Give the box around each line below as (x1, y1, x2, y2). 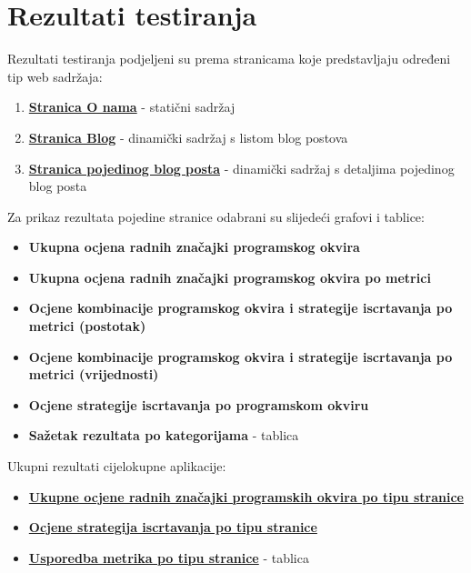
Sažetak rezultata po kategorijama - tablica (28, 426, 299, 445)
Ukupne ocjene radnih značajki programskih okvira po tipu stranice (28, 487, 464, 506)
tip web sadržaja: (7, 66, 103, 85)
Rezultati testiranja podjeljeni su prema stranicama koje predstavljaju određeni (7, 49, 451, 68)
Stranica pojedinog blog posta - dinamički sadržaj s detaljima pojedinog (28, 158, 455, 177)
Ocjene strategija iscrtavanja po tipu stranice (28, 518, 317, 537)
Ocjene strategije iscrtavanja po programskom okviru (28, 395, 369, 414)
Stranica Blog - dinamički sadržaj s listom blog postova (28, 127, 348, 146)
